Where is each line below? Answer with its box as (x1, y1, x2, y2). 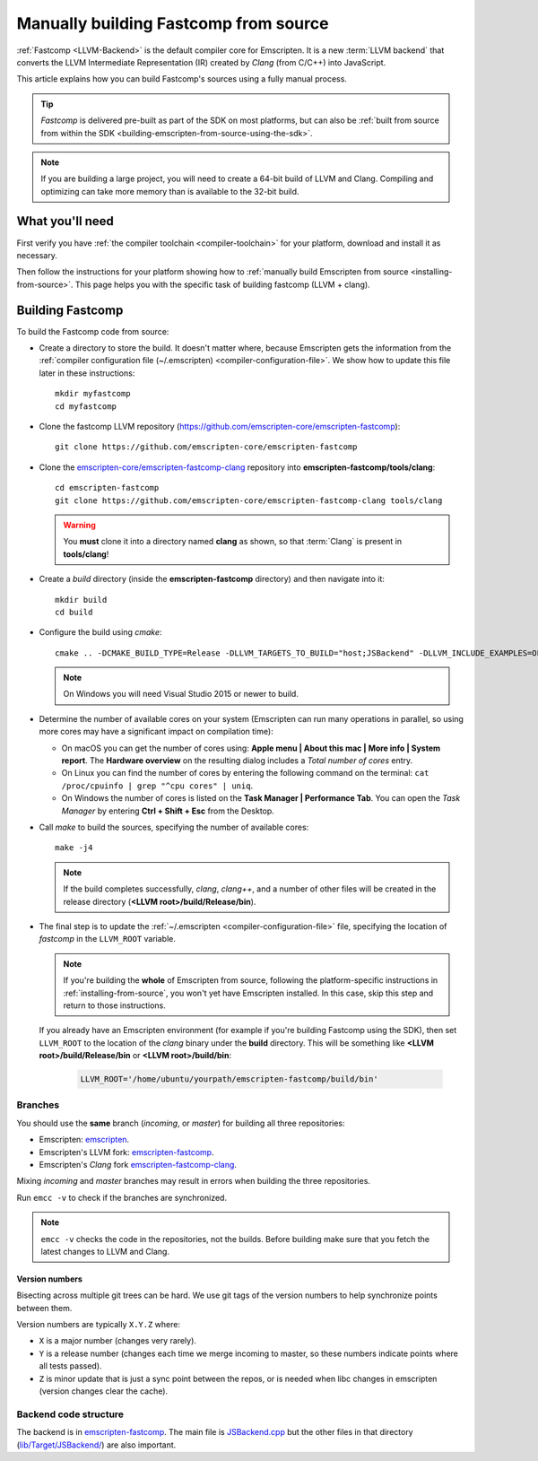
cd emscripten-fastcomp (55, 483, 160, 493)
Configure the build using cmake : (39, 627, 162, 638)
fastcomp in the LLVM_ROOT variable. (39, 934, 177, 944)
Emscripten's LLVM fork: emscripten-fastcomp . (39, 1146, 214, 1157)
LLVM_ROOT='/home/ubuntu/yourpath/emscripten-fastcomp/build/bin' (80, 1074, 378, 1084)
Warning (63, 519, 96, 530)
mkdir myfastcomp (55, 388, 131, 399)
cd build (55, 606, 93, 617)
